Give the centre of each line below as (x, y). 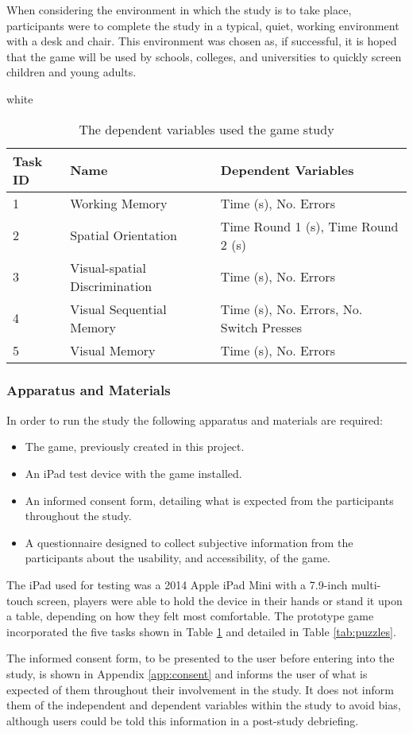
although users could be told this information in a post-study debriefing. (183, 720)
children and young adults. (71, 72)
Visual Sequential (118, 309)
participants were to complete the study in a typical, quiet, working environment (203, 25)
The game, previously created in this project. (135, 447)
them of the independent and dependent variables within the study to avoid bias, (204, 705)
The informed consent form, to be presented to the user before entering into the (201, 658)
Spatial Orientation (124, 235)
